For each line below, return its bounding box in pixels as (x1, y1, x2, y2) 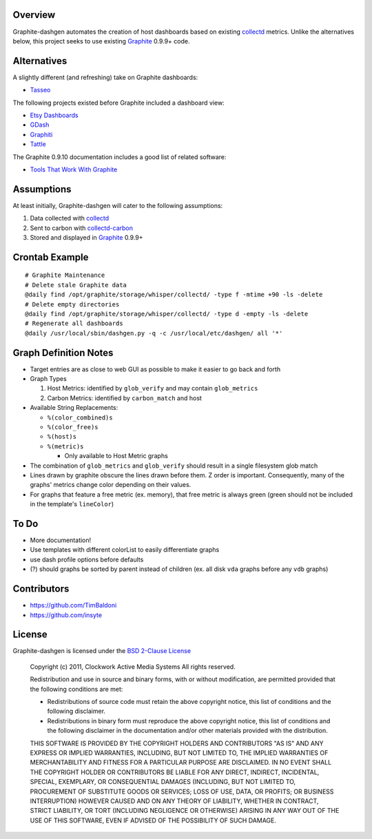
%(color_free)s (47, 424, 99, 431)
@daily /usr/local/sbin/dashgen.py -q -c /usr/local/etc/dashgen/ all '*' (25, 329, 283, 337)
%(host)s (47, 433, 77, 441)
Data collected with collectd (30, 214, 110, 222)
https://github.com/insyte (30, 610, 103, 619)
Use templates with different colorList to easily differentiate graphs (30, 546, 220, 554)
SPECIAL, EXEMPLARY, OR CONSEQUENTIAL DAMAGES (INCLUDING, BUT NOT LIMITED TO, (30, 778, 296, 786)
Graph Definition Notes (12, 346, 114, 358)
